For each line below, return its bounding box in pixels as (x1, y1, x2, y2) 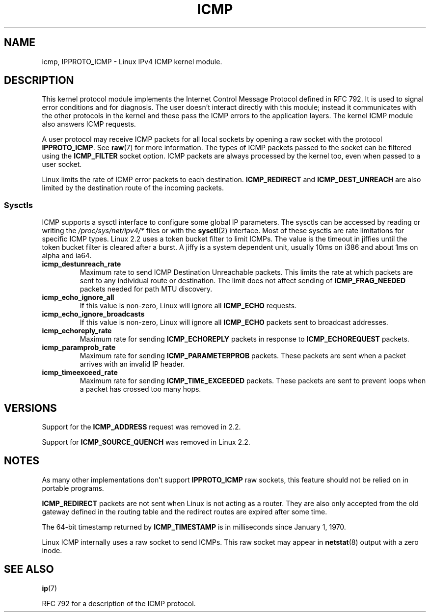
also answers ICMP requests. (42, 120, 136, 129)
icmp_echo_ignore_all (42, 293, 114, 302)
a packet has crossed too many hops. (80, 385, 201, 394)
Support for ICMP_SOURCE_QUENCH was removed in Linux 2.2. (42, 438, 250, 447)
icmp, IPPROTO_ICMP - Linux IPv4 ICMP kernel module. (42, 57, 222, 66)
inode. (42, 546, 62, 555)
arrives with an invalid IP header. (80, 360, 185, 369)
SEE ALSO (4, 563, 54, 576)
